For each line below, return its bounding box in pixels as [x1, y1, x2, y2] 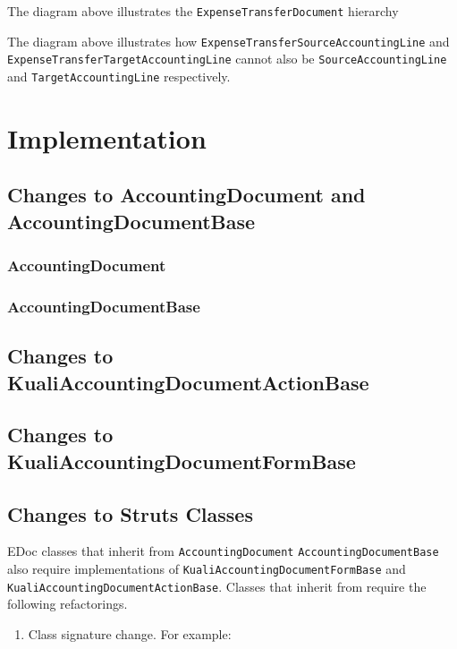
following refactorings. [7, 594, 128, 613]
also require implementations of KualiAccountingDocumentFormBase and [7, 559, 406, 578]
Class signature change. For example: [28, 624, 232, 643]
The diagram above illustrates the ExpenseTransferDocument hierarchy [7, 2, 399, 20]
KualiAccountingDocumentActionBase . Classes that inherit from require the [7, 576, 427, 595]
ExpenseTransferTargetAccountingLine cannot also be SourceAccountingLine [7, 49, 447, 68]
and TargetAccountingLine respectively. [7, 66, 231, 85]
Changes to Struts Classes [7, 500, 253, 527]
